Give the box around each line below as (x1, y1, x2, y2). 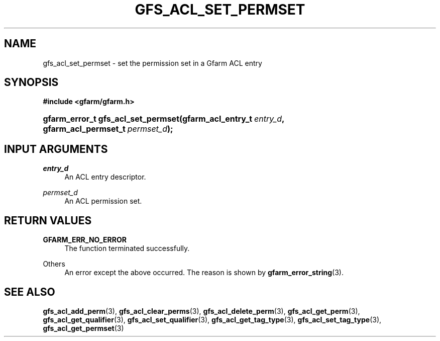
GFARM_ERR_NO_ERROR (43, 235, 127, 244)
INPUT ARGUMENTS (4, 142, 108, 155)
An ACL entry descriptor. (64, 173, 146, 182)
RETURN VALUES (4, 214, 92, 227)
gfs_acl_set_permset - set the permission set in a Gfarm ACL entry (43, 58, 262, 67)
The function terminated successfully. (64, 244, 190, 253)
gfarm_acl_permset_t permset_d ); (43, 124, 173, 134)
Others (43, 260, 65, 269)
